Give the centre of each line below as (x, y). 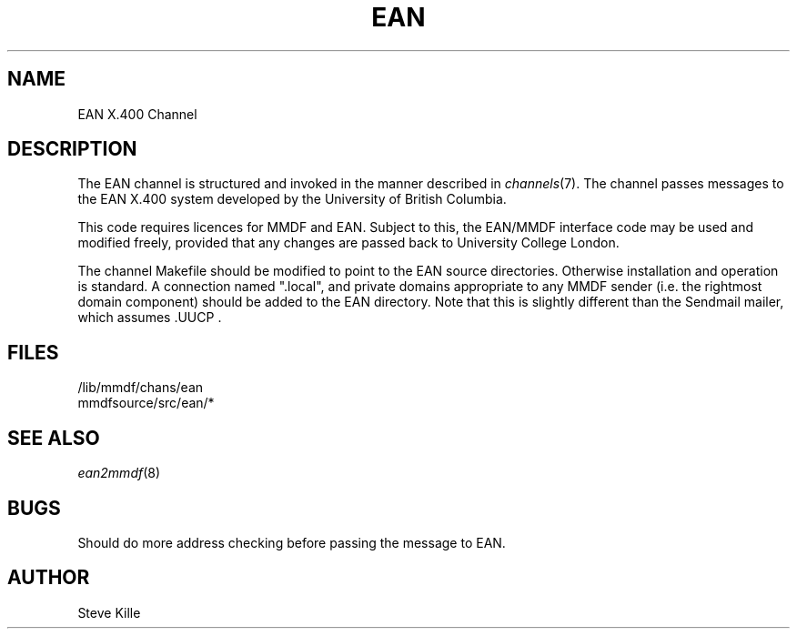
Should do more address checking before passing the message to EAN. (292, 542)
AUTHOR (49, 578)
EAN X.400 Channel (137, 114)
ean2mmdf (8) (119, 473)
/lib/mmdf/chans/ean (141, 388)
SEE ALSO (54, 438)
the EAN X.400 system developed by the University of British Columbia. (292, 199)
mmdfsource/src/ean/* (146, 403)
